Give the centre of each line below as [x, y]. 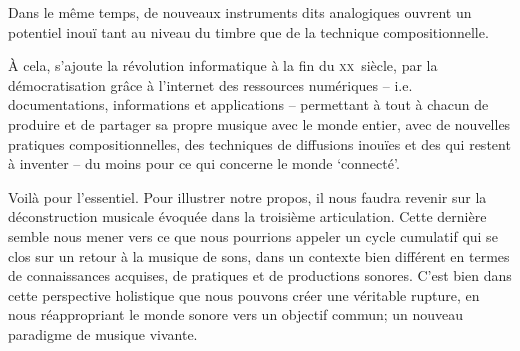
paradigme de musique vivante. [103, 333]
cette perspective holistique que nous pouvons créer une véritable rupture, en [244, 294]
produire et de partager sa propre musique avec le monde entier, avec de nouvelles [259, 123]
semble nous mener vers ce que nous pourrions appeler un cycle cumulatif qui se [253, 235]
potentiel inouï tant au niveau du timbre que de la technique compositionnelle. [248, 31]
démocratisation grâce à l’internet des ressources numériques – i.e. [210, 84]
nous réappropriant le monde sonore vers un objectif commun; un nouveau [236, 314]
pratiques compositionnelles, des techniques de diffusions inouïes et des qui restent [259, 143]
